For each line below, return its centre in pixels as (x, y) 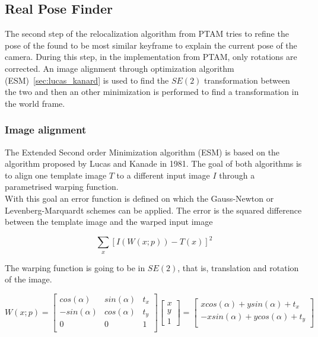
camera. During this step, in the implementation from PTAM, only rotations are (151, 57)
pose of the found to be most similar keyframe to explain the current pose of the (151, 45)
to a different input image (163, 175)
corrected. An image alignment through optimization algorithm (120, 68)
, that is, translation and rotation (238, 267)
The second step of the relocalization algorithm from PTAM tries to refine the (147, 34)
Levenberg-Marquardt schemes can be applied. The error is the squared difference (153, 210)
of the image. (28, 279)
